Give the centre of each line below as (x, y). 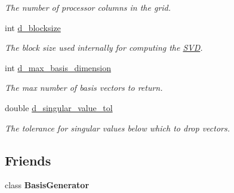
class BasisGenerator (47, 185)
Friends (28, 160)
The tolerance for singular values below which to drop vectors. (117, 128)
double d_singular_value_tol (59, 107)
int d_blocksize (33, 27)
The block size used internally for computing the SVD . (104, 48)
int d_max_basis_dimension (58, 67)
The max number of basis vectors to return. (84, 88)
